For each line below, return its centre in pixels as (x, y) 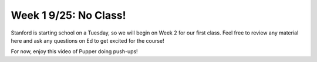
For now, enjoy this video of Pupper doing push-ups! (74, 51)
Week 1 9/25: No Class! (68, 15)
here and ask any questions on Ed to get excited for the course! (87, 40)
